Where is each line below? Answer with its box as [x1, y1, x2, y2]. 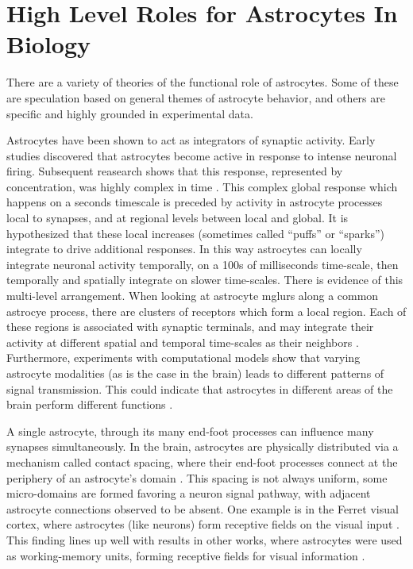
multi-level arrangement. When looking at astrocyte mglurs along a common [6, 287, 379, 304]
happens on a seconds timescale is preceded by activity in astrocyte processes [6, 194, 383, 210]
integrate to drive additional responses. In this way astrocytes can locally [6, 240, 362, 257]
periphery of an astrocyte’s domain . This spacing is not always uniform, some [6, 469, 388, 486]
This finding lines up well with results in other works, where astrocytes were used [6, 531, 403, 548]
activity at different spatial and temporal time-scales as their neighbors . [6, 333, 359, 350]
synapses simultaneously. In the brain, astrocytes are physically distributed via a [6, 438, 399, 455]
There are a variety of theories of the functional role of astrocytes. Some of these [6, 74, 399, 90]
